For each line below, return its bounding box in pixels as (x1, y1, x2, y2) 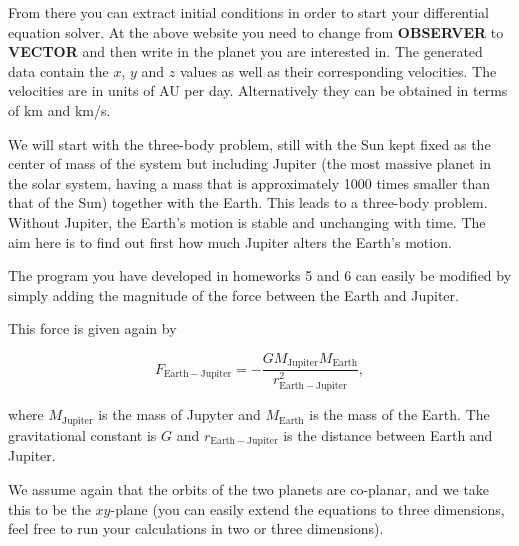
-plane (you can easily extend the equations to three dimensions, (110, 498, 505, 519)
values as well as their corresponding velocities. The (179, 60, 497, 81)
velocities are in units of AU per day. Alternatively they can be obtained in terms (8, 80, 508, 101)
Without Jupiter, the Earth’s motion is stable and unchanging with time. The (8, 211, 486, 232)
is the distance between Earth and (283, 424, 493, 445)
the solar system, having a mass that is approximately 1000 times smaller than (8, 172, 491, 193)
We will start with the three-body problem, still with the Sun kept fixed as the (8, 133, 491, 154)
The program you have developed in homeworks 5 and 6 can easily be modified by (8, 265, 512, 286)
